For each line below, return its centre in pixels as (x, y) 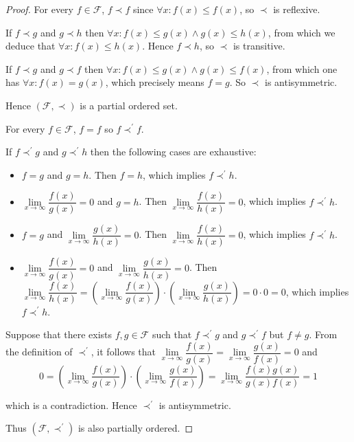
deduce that (31, 46)
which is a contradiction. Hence (71, 405)
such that (172, 334)
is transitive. (259, 46)
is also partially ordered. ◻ (135, 428)
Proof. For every (39, 9)
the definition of (39, 352)
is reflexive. (297, 9)
